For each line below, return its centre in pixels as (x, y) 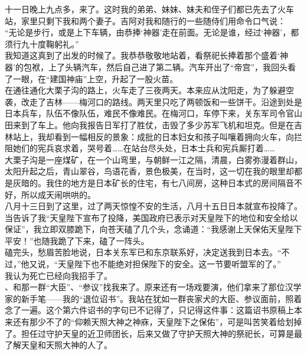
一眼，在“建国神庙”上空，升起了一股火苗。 (95, 78)
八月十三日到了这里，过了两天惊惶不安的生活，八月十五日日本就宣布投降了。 (153, 206)
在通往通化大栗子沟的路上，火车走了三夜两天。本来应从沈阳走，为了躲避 (145, 90)
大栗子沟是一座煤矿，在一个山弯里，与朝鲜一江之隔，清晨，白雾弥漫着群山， (153, 159)
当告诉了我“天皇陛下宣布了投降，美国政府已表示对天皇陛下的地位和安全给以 (151, 217)
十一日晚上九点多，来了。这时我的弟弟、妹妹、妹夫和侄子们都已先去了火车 (149, 9)
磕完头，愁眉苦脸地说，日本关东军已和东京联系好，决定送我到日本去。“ (143, 252)
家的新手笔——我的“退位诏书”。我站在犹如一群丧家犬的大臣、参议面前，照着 (153, 298)
